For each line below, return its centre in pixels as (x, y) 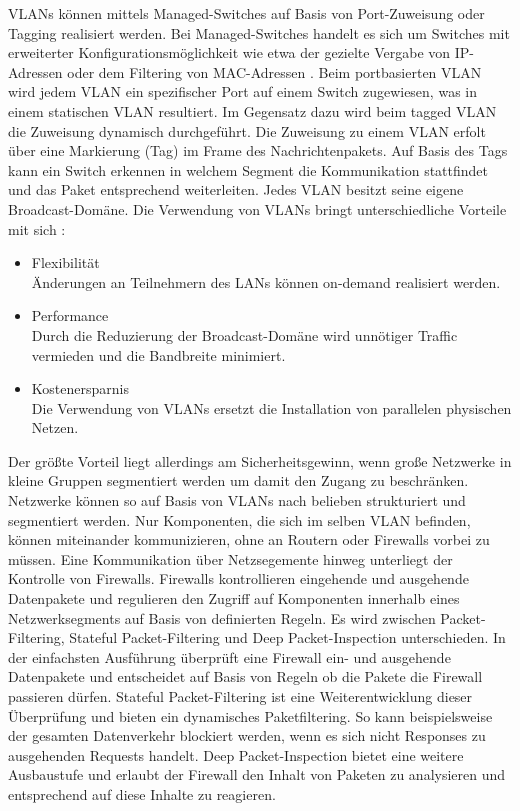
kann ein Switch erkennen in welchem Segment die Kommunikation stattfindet (248, 169)
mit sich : (37, 228)
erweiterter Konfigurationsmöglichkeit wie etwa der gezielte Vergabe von (229, 52)
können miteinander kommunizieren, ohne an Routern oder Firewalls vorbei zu (249, 539)
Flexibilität (65, 262)
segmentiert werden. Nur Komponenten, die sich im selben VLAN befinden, (239, 519)
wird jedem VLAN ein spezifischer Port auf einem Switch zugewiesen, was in (242, 91)
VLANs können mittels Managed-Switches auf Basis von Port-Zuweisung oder (246, 13)
